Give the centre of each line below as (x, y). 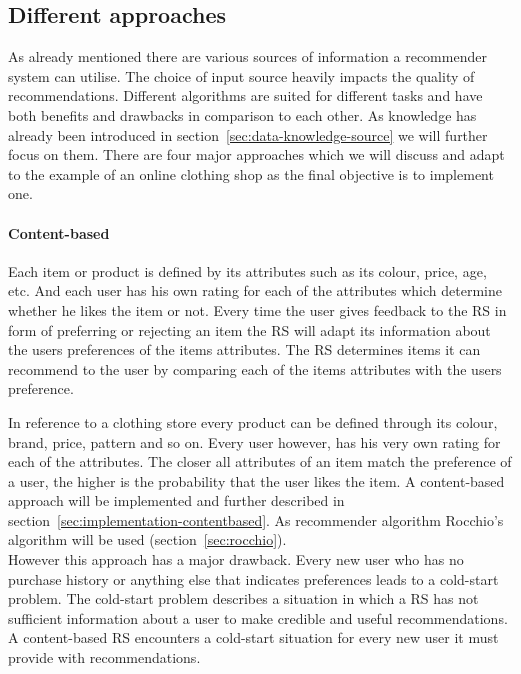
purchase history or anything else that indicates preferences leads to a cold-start (253, 578)
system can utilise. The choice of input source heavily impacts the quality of (241, 75)
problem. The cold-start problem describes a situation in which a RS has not (243, 598)
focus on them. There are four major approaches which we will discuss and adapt (256, 154)
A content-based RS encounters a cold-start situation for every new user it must (253, 637)
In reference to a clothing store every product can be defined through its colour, (253, 421)
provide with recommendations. (104, 657)
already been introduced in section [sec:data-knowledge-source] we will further (248, 134)
